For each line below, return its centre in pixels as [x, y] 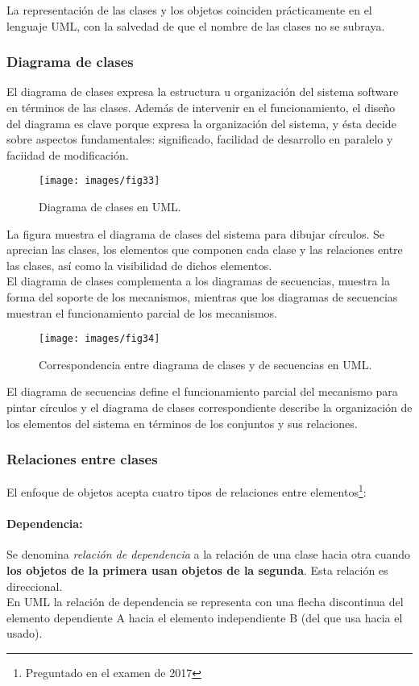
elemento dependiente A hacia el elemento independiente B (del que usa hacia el [205, 617]
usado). [25, 633]
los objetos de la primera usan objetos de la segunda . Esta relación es [197, 570]
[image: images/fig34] [100, 339]
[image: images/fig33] [100, 181]
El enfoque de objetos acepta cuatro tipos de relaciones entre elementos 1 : [187, 491]
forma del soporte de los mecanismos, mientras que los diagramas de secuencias [202, 297]
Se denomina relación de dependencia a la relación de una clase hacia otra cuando [209, 554]
